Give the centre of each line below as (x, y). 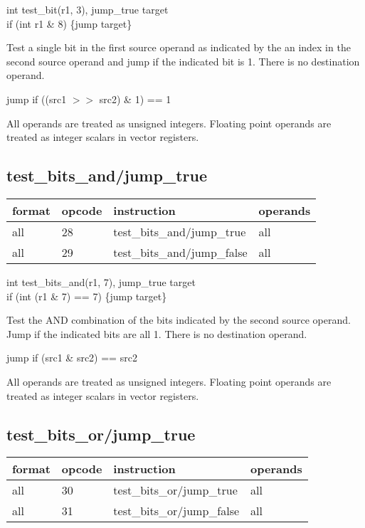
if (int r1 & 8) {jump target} (69, 23)
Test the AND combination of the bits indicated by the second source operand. (179, 320)
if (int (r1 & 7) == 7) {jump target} (87, 296)
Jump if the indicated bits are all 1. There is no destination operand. (157, 333)
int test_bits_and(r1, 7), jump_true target (101, 281)
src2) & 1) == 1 (135, 99)
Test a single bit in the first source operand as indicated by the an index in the (179, 47)
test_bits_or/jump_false (176, 511)
